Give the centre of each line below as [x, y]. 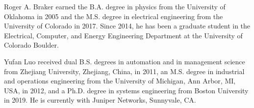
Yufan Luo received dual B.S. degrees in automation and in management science [125, 61]
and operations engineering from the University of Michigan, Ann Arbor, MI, [120, 81]
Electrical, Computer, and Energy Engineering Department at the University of [123, 35]
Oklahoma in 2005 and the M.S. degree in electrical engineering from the [114, 16]
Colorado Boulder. [31, 45]
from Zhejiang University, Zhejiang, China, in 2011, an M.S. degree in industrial [124, 71]
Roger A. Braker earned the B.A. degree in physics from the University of [115, 6]
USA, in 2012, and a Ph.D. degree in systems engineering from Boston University [126, 90]
